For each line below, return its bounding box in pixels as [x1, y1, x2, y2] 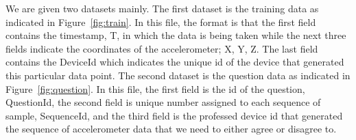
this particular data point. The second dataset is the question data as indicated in [5, 68, 351, 82]
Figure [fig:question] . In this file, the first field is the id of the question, [5, 81, 305, 96]
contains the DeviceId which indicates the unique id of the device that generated [5, 55, 344, 69]
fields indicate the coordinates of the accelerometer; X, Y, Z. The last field [5, 41, 318, 55]
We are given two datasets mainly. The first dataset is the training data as [5, 1, 319, 15]
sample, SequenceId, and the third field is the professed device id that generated [5, 108, 343, 122]
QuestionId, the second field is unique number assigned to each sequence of [5, 95, 321, 109]
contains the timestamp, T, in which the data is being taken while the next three [5, 28, 346, 42]
